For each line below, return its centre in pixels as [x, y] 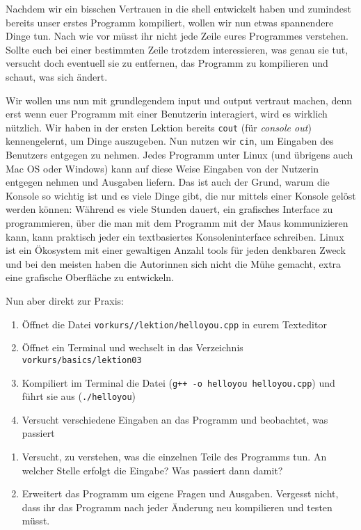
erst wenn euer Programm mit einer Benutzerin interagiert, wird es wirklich [167, 114]
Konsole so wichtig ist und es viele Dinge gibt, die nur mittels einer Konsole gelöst [181, 195]
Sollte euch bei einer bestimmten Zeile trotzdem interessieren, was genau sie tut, [177, 49]
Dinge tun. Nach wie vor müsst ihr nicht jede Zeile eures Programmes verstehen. [177, 36]
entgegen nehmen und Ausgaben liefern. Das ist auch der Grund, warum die [168, 182]
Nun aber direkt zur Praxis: [65, 300]
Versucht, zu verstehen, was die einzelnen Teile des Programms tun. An [174, 456]
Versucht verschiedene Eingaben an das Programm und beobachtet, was [175, 419]
